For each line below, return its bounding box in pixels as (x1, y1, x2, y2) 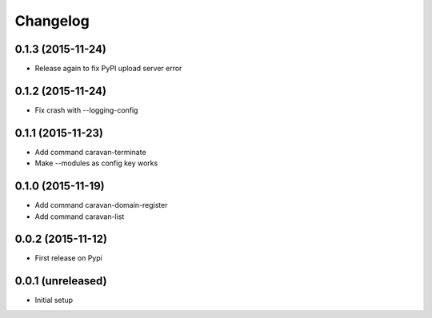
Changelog (14, 12, 90, 30)
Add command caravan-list (34, 212, 125, 221)
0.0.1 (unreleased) (14, 274, 107, 288)
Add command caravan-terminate (34, 147, 147, 157)
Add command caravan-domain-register (34, 201, 168, 210)
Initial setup (34, 296, 74, 305)
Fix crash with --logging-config (34, 105, 138, 115)
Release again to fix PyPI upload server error (34, 64, 182, 74)
